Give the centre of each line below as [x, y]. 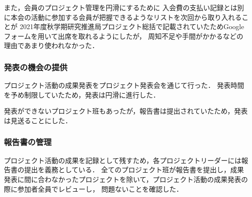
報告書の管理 [28, 142]
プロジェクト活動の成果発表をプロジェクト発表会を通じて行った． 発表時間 [124, 85]
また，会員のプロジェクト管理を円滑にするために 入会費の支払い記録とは [121, 7]
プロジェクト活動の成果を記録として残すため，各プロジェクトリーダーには [123, 160]
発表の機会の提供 [36, 67]
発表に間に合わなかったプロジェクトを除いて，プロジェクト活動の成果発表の [126, 179]
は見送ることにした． [38, 120]
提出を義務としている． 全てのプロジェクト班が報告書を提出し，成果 [134, 170]
